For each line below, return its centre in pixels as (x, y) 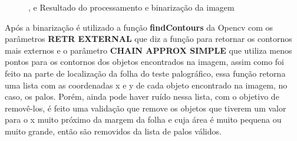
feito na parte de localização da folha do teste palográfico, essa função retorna (145, 73)
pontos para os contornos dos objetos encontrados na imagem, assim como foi (144, 62)
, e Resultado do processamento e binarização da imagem (131, 7)
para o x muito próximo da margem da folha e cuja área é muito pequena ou (143, 119)
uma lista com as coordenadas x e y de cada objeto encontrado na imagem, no (146, 85)
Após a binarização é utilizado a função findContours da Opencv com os (139, 27)
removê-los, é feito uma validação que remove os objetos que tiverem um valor (146, 108)
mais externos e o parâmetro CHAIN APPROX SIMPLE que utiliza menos (148, 50)
